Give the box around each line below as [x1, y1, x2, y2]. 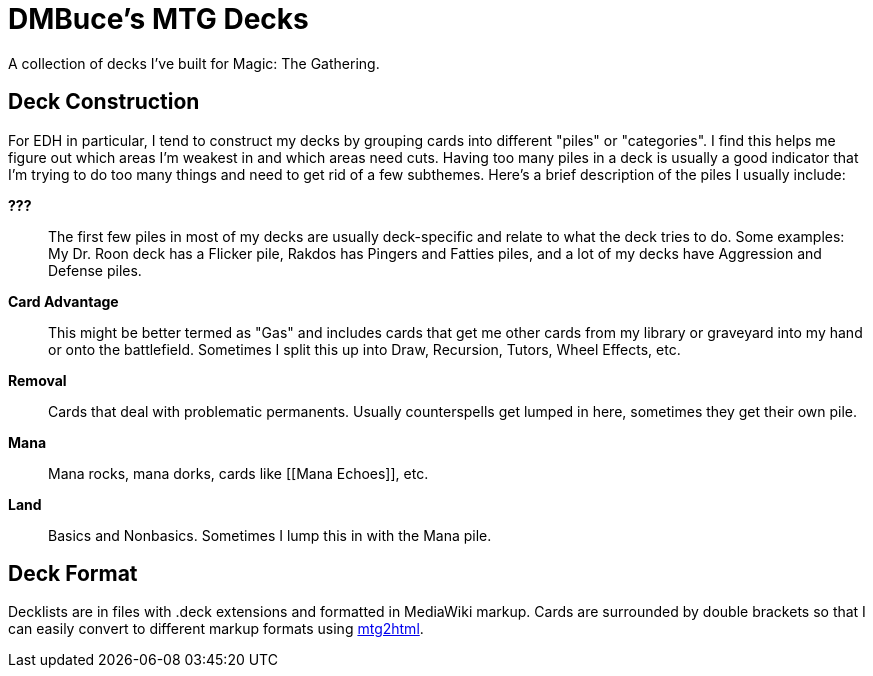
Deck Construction [8, 89, 200, 115]
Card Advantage [8, 292, 119, 310]
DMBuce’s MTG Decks [8, 2, 309, 36]
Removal [8, 371, 67, 389]
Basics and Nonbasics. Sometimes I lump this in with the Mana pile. [48, 526, 492, 544]
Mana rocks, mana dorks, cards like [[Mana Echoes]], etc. [48, 464, 429, 482]
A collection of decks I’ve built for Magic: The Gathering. [8, 54, 380, 72]
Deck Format [8, 561, 138, 587]
